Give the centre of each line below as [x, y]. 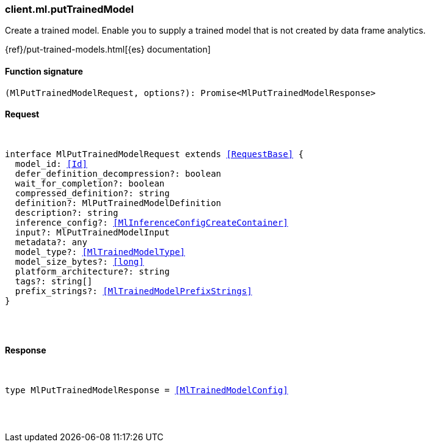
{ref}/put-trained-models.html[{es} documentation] [108, 50]
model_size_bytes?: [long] [79, 261]
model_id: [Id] [51, 164]
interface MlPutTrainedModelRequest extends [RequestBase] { [154, 154]
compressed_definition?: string [92, 193]
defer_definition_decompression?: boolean [118, 173]
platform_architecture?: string [92, 271]
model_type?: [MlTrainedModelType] [100, 252]
